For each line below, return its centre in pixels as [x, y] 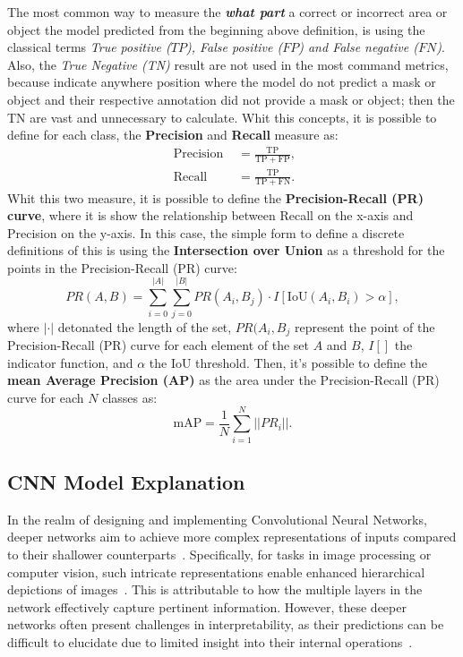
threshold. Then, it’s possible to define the [312, 362]
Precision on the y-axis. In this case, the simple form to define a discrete [206, 232]
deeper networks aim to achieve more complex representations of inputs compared [232, 537]
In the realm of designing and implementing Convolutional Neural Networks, [217, 519]
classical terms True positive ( [89, 47]
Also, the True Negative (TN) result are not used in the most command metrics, [228, 64]
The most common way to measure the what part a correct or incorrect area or [227, 12]
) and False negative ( [358, 47]
